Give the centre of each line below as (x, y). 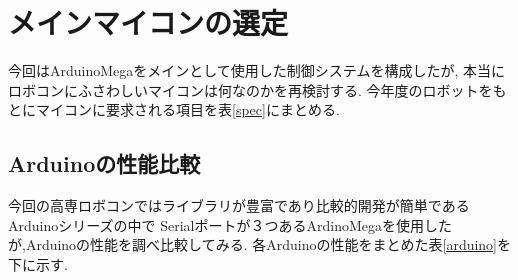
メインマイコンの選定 (148, 22)
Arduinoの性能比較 (104, 163)
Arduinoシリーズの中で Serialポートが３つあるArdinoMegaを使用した (230, 224)
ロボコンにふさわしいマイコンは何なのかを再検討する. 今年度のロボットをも (257, 89)
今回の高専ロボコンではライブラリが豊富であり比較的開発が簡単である (239, 205)
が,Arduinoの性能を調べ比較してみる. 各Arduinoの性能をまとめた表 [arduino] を (260, 244)
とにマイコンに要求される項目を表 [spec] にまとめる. (174, 109)
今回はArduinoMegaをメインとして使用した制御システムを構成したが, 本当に (256, 70)
